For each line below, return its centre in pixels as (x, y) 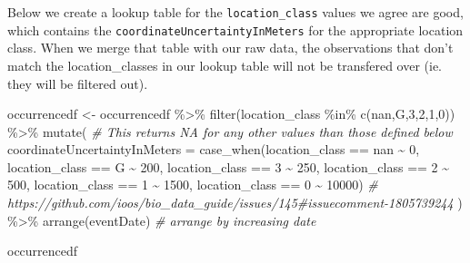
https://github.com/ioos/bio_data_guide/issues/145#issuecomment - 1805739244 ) (235, 203)
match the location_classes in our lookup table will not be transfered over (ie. (225, 65)
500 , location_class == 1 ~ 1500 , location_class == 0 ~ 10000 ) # (193, 185)
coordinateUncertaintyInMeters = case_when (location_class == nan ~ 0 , (214, 149)
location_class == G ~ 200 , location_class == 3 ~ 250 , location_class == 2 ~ (229, 166)
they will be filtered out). (78, 83)
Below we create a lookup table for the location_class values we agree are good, (235, 12)
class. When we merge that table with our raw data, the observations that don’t (230, 48)
